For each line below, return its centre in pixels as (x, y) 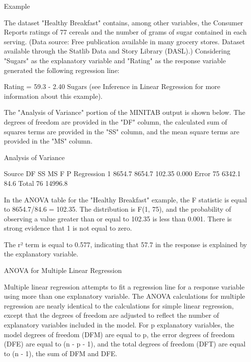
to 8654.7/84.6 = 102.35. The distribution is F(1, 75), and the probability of (118, 209)
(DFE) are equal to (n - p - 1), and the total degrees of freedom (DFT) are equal (125, 344)
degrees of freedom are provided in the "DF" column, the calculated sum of (116, 121)
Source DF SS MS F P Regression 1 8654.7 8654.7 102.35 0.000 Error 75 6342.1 (122, 173)
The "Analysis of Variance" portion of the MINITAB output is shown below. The (125, 112)
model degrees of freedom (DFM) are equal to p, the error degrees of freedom (119, 334)
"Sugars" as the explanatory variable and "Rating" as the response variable (115, 60)
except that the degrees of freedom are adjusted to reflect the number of (112, 315)
